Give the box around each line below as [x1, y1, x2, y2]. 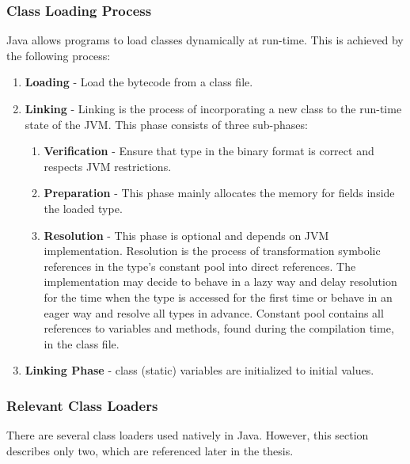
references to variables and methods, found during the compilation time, [44, 320, 394, 337]
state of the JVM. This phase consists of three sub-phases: [25, 116, 308, 132]
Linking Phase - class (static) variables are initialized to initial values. [25, 362, 374, 378]
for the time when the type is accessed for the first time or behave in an [44, 288, 393, 305]
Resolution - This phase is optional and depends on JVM [44, 226, 329, 243]
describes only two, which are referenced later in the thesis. [6, 442, 294, 458]
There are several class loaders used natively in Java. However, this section [6, 427, 369, 443]
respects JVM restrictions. [44, 158, 172, 174]
